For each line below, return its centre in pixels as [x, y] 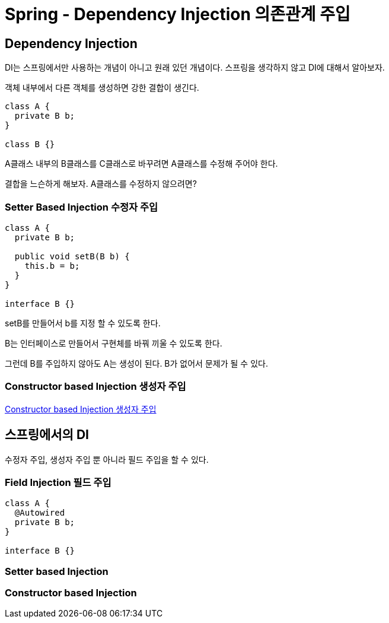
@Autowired [40, 513]
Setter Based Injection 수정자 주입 [82, 207]
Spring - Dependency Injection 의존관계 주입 [178, 14]
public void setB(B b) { [72, 256]
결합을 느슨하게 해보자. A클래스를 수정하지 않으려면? [101, 184]
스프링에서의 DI [47, 435]
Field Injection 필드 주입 [58, 482]
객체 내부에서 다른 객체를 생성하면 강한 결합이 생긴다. [102, 88]
